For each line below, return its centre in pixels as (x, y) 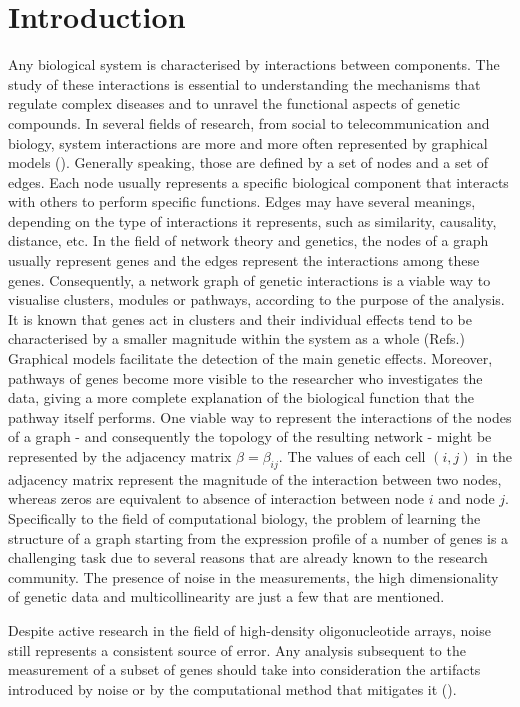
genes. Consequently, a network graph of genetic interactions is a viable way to (249, 279)
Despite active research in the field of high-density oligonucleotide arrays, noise (249, 629)
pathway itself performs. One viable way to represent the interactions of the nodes (260, 416)
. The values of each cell (352, 456)
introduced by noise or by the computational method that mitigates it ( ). (232, 688)
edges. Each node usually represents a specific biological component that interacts (258, 181)
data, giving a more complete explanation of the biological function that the (241, 397)
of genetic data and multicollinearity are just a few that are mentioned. (226, 596)
